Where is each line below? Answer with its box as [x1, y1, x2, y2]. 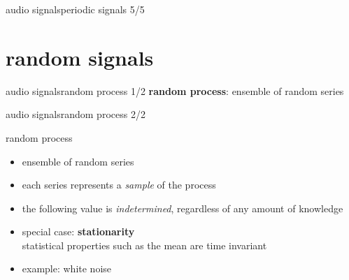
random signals [6, 43, 154, 71]
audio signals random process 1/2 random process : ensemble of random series [6, 83, 344, 98]
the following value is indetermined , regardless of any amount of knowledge [22, 200, 343, 215]
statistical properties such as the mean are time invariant [22, 237, 267, 252]
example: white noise [22, 261, 112, 276]
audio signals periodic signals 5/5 [6, 2, 145, 16]
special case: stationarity [22, 224, 135, 239]
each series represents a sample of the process [22, 177, 216, 192]
